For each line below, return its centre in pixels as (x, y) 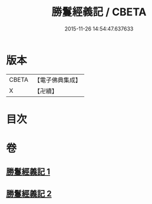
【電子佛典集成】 (57, 80)
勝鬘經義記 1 (28, 172)
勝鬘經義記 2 (29, 194)
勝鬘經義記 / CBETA (99, 12)
